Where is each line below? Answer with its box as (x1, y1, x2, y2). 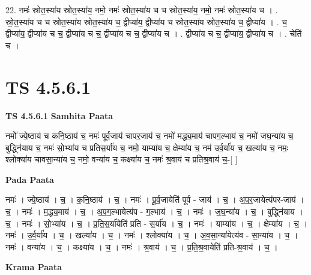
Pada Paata (5, 173, 54, 185)
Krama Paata (5, 261, 62, 273)
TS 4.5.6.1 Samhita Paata (5, 109, 113, 122)
